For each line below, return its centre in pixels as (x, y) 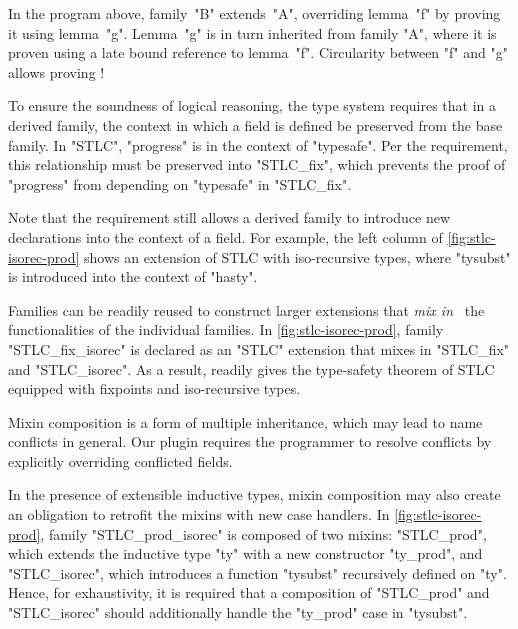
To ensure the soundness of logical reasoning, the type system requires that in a (252, 105)
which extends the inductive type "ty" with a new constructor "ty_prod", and (245, 553)
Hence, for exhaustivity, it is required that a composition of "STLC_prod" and (249, 592)
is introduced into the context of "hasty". (133, 276)
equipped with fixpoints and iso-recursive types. (154, 388)
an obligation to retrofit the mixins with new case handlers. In (199, 514)
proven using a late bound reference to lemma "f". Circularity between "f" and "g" (258, 52)
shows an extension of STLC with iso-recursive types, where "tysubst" (297, 256)
